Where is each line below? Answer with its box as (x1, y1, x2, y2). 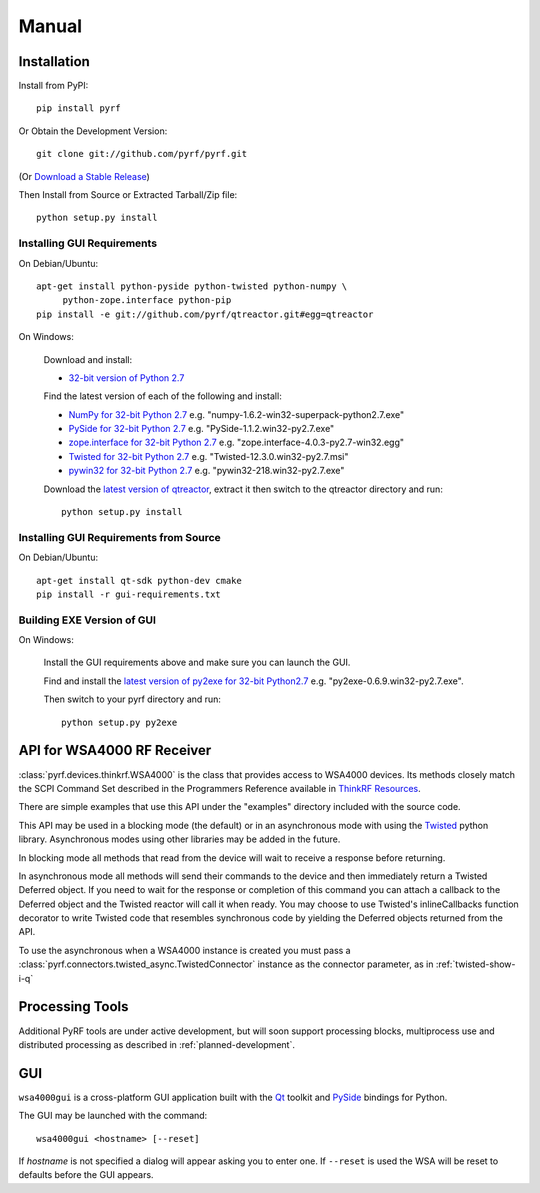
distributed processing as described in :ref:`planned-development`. (18, 1038, 295, 1050)
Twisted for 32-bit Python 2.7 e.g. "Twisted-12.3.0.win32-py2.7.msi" (68, 450, 349, 462)
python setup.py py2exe (61, 716, 178, 728)
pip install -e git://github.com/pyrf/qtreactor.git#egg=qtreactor (36, 308, 374, 320)
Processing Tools (18, 998, 129, 1015)
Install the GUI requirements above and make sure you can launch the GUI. (43, 656, 351, 669)
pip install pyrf (36, 103, 121, 114)
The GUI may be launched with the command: (18, 1110, 208, 1122)
